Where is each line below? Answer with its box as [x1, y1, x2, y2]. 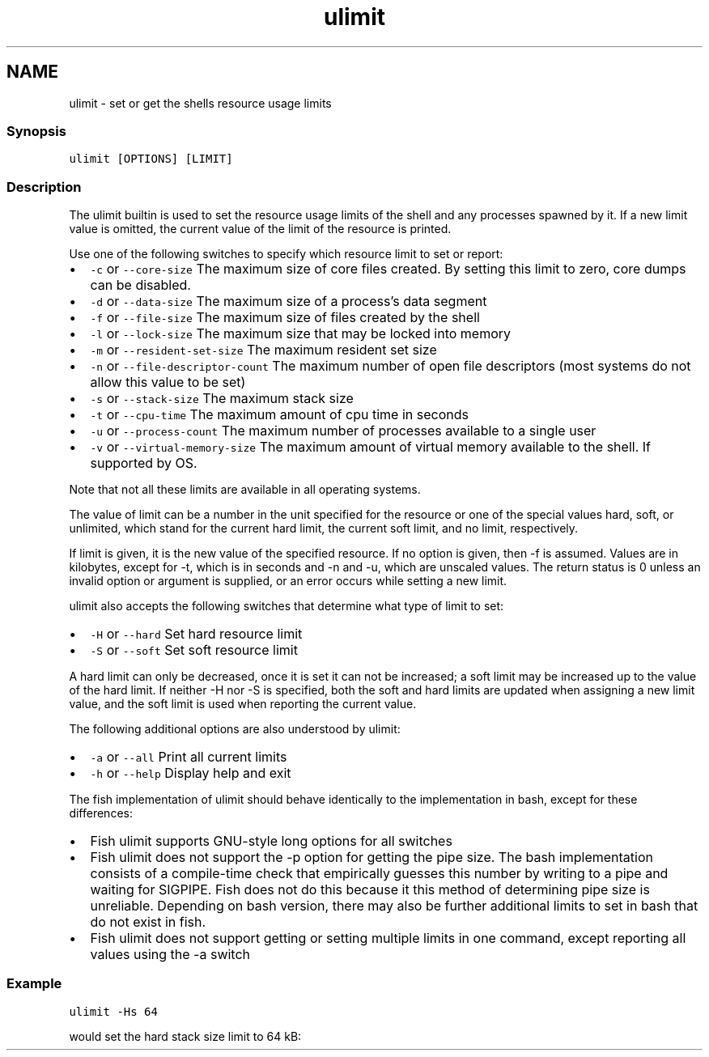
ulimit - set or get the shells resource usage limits [69, 96, 332, 110]
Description [6, 178, 82, 195]
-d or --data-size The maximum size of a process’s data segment [90, 293, 487, 310]
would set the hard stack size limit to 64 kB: [69, 1029, 302, 1043]
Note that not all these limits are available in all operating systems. [69, 482, 421, 497]
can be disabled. [90, 277, 191, 294]
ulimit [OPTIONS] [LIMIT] [69, 152, 233, 166]
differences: [69, 806, 133, 821]
